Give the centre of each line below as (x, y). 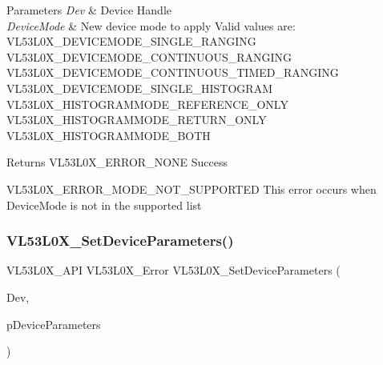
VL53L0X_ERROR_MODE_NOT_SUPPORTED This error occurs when (191, 189)
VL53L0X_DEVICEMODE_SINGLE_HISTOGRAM (139, 88)
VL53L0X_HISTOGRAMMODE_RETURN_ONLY (137, 120)
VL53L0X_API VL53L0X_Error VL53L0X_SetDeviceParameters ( (173, 270)
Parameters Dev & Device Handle (89, 10)
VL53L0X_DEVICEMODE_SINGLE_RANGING (131, 41)
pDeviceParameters (54, 324)
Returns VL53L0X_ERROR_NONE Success (117, 162)
